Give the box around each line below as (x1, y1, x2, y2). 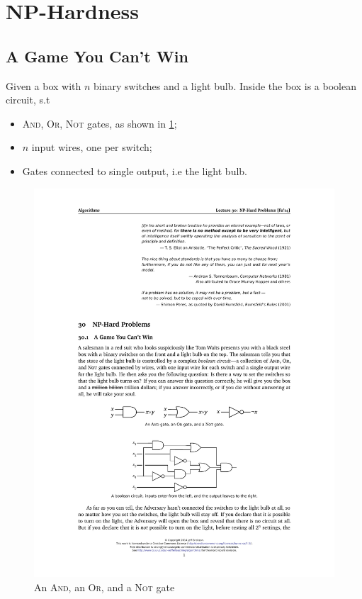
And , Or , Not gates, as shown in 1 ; (22, 116, 177, 130)
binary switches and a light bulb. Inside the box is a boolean (94, 78, 356, 93)
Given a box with (6, 78, 81, 93)
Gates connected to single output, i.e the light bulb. (22, 163, 248, 178)
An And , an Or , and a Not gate (34, 580, 175, 595)
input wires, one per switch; (31, 140, 152, 155)
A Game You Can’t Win (6, 45, 188, 67)
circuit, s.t (6, 92, 50, 107)
